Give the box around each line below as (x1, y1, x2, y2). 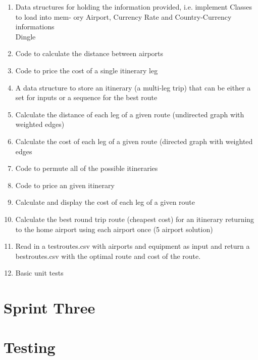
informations (15, 21, 55, 32)
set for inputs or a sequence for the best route (15, 92, 158, 103)
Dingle (15, 31, 36, 41)
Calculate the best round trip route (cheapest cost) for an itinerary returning (15, 213, 254, 224)
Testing (4, 337, 56, 357)
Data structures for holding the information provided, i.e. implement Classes (15, 2, 252, 12)
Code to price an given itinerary (15, 179, 115, 190)
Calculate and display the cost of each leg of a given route (15, 197, 195, 207)
